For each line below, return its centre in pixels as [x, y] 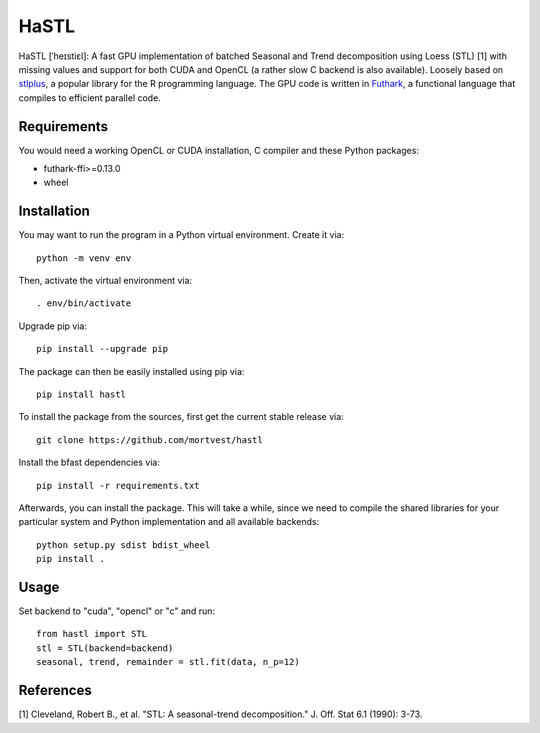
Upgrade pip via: [53, 326]
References [55, 690]
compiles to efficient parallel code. [90, 97]
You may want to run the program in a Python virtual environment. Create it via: [181, 235]
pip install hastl [81, 394]
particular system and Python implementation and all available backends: [169, 522]
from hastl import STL [92, 634]
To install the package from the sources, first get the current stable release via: [181, 417]
